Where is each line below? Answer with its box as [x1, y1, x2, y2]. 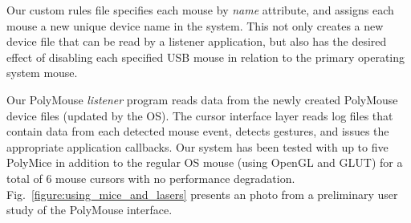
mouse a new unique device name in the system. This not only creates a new [6, 17, 384, 34]
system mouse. [6, 64, 78, 81]
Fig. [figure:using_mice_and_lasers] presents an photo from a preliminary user [6, 185, 398, 202]
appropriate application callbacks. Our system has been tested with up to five [6, 138, 389, 155]
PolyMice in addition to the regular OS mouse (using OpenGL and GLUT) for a [6, 154, 403, 171]
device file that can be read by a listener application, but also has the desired [6, 33, 387, 50]
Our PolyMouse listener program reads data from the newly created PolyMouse [6, 91, 398, 107]
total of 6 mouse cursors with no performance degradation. [6, 169, 295, 186]
